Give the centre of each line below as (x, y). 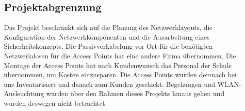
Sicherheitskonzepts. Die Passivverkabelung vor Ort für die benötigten (108, 46)
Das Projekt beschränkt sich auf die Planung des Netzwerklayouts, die (108, 27)
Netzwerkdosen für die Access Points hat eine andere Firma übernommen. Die (120, 55)
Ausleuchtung (24, 93)
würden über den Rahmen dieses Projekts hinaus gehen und (135, 93)
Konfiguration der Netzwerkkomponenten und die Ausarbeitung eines (107, 36)
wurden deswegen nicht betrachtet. (56, 103)
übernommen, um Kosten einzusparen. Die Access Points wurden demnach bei (120, 75)
